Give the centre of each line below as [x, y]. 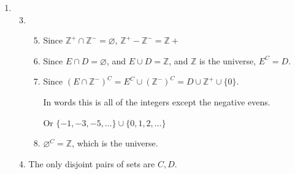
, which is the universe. [115, 143]
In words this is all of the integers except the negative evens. [157, 101]
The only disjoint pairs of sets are [92, 163]
